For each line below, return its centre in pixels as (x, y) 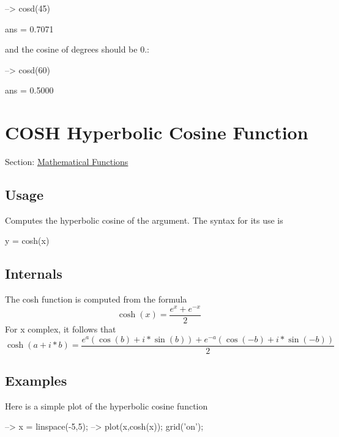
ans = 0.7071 (29, 28)
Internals (34, 274)
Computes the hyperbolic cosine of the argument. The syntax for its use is (144, 220)
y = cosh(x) (27, 241)
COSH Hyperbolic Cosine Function (157, 132)
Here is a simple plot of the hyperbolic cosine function (106, 406)
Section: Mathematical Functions (67, 162)
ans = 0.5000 (29, 90)
